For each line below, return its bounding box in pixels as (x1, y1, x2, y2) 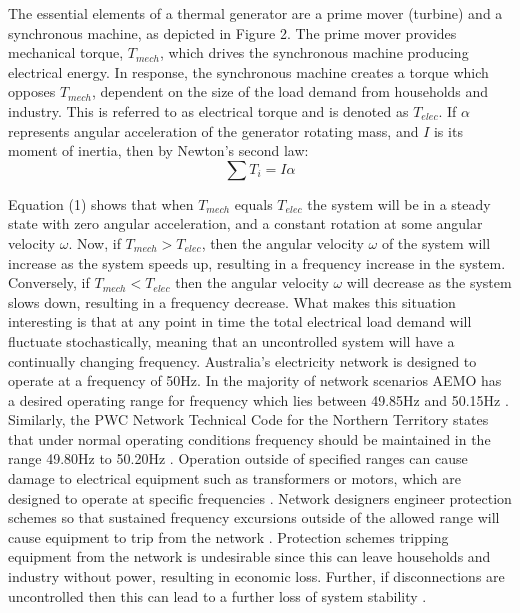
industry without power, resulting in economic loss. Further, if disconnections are (8, 566, 505, 587)
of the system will (381, 232, 491, 253)
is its (433, 120, 463, 141)
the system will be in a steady (307, 193, 491, 214)
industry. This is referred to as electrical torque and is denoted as (8, 100, 409, 121)
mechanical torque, (8, 42, 124, 63)
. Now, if (68, 232, 121, 253)
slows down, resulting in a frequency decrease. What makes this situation (8, 291, 456, 312)
